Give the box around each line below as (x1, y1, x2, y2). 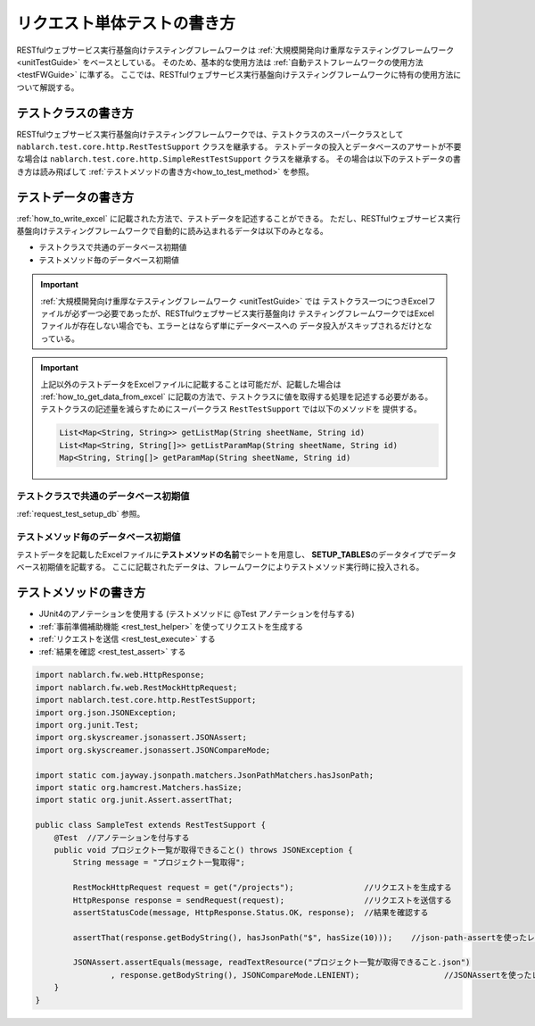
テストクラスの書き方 (16, 105, 134, 121)
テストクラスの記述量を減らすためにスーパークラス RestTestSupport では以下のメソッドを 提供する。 (40, 404, 423, 414)
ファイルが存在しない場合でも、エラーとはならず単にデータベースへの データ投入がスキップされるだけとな (40, 321, 432, 331)
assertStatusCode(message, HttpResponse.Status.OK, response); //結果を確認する (72, 907, 429, 917)
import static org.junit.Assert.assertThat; (35, 795, 234, 805)
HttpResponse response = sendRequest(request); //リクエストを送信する (72, 895, 452, 905)
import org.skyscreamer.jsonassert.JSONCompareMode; (35, 745, 271, 755)
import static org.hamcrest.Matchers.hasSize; (35, 782, 243, 792)
